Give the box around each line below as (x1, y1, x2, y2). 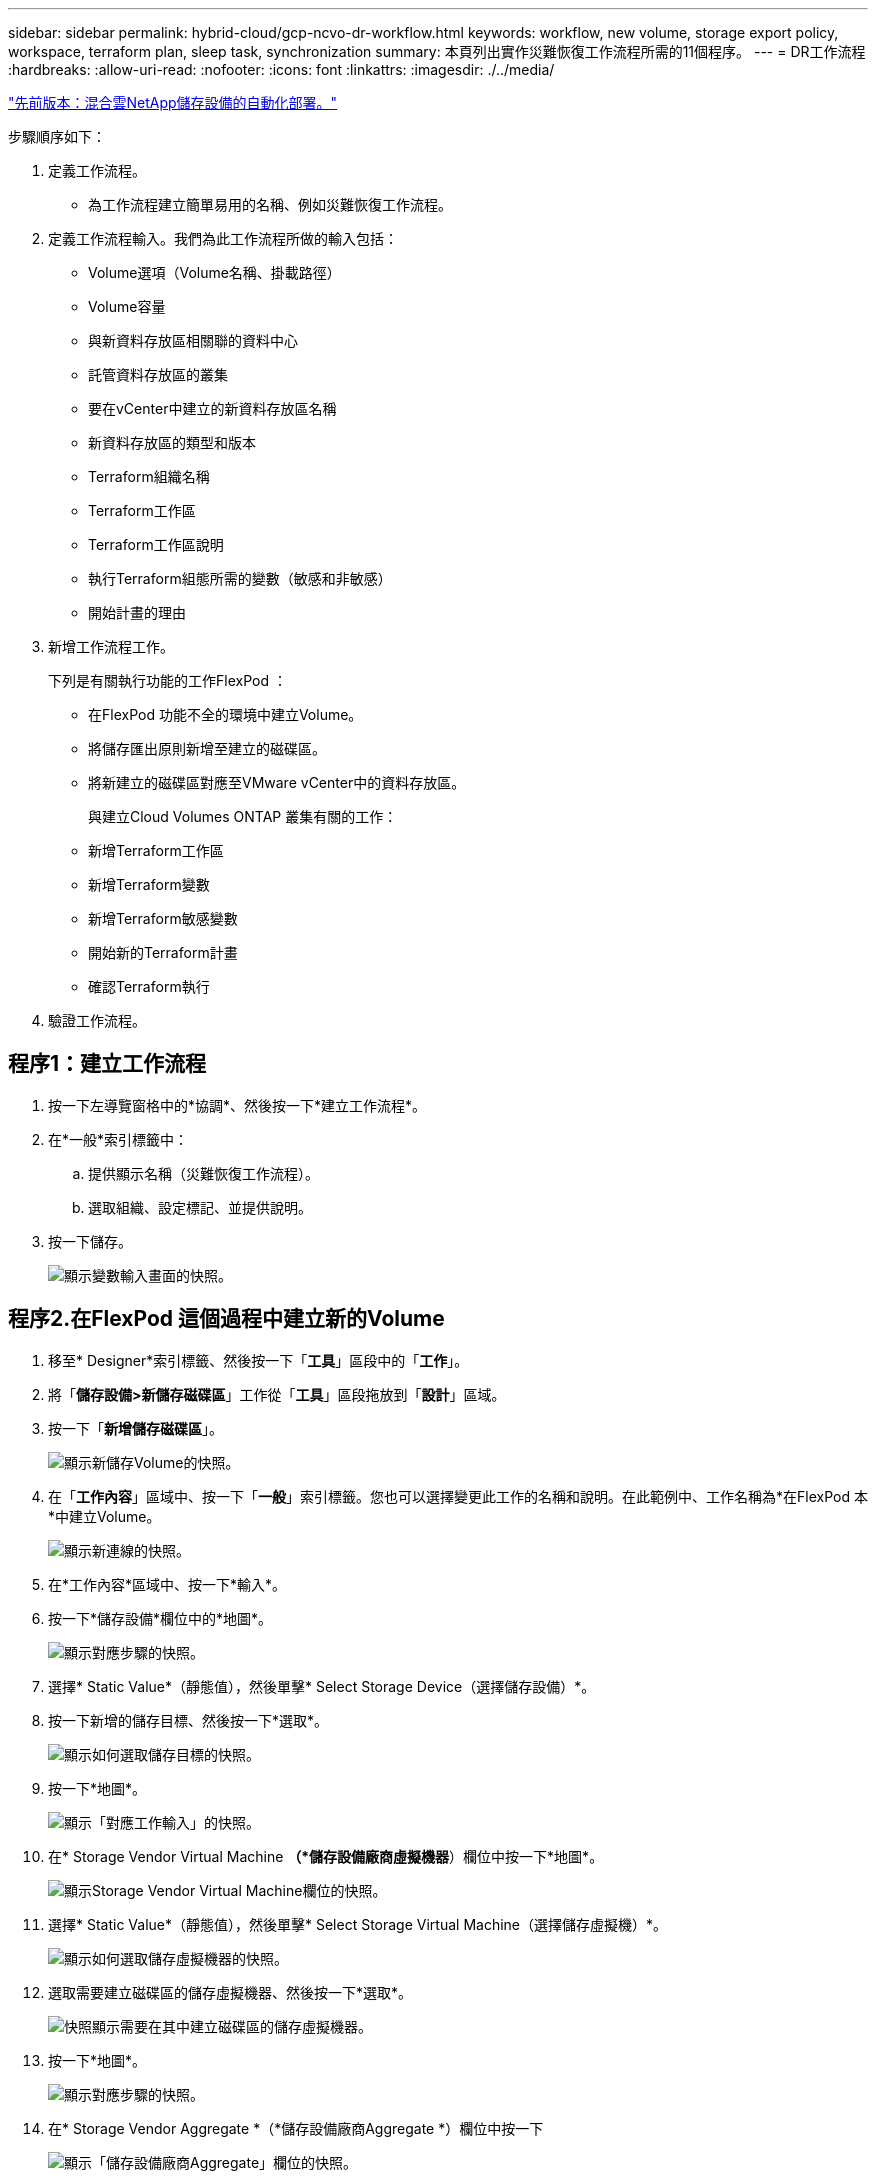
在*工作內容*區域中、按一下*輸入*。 (48, 1575, 287, 1593)
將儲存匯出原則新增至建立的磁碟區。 (88, 740, 326, 757)
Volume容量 (88, 298, 166, 315)
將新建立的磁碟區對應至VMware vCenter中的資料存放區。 (88, 774, 466, 791)
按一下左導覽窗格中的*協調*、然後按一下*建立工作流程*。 (48, 1096, 427, 1114)
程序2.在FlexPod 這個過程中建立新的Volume (8, 1306, 445, 1332)
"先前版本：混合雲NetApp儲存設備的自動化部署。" (8, 94, 338, 111)
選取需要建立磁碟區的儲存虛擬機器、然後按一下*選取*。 (48, 1983, 413, 2001)
